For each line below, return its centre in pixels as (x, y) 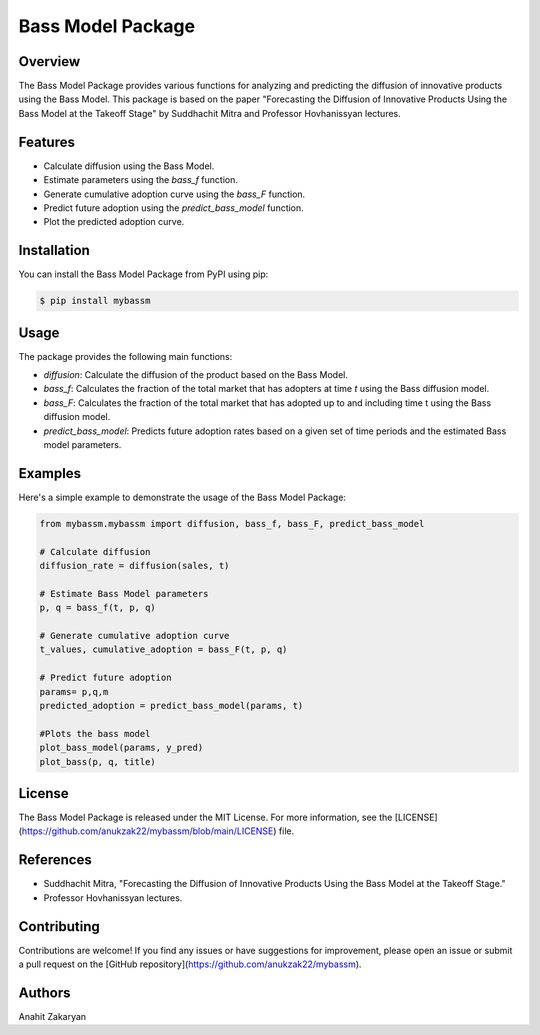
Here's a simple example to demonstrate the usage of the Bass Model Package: (182, 497)
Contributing (59, 926)
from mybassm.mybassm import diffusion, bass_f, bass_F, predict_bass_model (232, 523)
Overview (49, 61)
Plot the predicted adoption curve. (114, 222)
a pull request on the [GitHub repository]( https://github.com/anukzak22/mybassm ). (190, 964)
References (55, 860)
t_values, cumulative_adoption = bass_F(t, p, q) (163, 649)
